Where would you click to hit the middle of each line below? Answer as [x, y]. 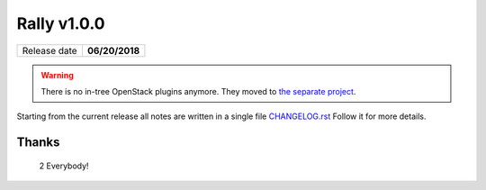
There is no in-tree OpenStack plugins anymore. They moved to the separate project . [198, 91]
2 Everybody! [64, 166]
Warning [57, 75]
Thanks [38, 143]
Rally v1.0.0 [61, 23]
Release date [49, 50]
